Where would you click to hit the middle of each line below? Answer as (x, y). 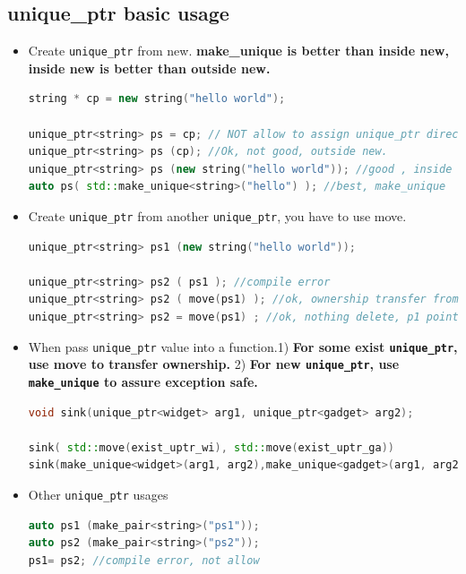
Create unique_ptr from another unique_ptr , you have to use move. (217, 216)
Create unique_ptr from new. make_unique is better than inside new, (238, 51)
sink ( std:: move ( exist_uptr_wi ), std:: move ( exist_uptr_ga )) (211, 447)
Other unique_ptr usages (98, 494)
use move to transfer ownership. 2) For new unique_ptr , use (214, 364)
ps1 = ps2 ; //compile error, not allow (144, 560)
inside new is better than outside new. (149, 68)
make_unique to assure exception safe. (143, 381)
